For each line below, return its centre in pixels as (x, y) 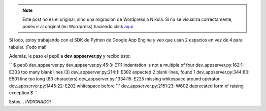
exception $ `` (23, 92)
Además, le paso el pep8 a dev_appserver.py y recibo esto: (70, 56)
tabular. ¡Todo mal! (28, 47)
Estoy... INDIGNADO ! (30, 102)
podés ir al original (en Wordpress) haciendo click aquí (78, 26)
